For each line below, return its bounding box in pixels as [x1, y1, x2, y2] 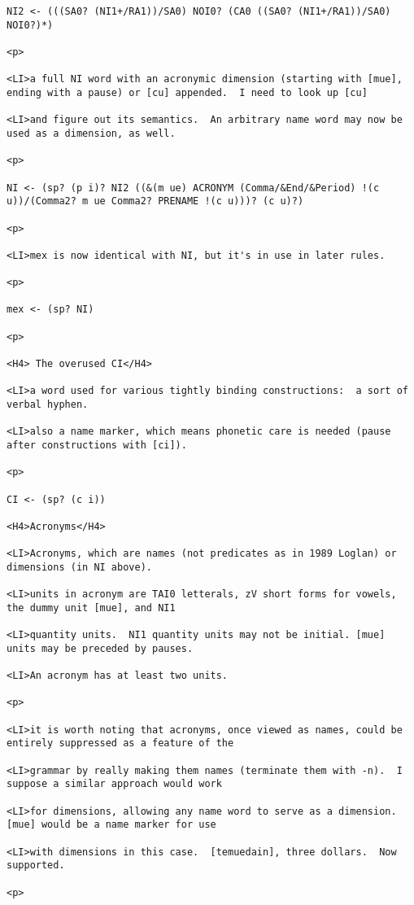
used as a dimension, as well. [7, 127, 176, 139]
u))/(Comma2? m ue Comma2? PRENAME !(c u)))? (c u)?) [7, 195, 304, 208]
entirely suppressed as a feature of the [7, 737, 234, 750]
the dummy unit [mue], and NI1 [7, 601, 176, 614]
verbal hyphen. [7, 399, 89, 411]
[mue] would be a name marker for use [7, 819, 216, 831]
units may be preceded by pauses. [7, 642, 194, 654]
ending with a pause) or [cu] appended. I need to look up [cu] [7, 86, 368, 98]
